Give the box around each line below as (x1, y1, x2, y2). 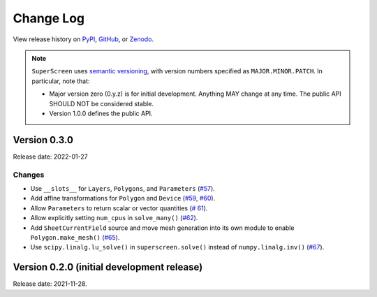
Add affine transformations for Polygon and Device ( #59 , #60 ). (30, 194, 216, 203)
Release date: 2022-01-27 (13, 152, 88, 161)
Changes (13, 170, 45, 180)
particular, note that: (31, 77, 90, 85)
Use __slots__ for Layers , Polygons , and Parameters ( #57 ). (30, 184, 216, 192)
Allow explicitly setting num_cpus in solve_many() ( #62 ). (30, 214, 198, 222)
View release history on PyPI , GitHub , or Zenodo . (13, 35, 154, 43)
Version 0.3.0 (13, 133, 73, 146)
